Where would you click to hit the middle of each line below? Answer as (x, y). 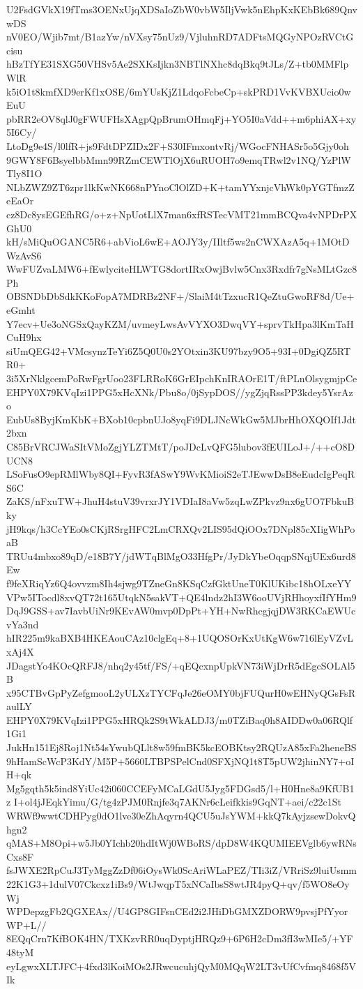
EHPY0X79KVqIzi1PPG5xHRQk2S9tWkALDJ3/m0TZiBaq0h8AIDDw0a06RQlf (180, 719)
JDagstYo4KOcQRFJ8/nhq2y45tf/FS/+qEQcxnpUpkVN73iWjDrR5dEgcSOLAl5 (181, 665)
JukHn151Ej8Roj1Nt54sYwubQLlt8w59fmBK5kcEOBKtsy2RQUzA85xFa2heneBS (181, 747)
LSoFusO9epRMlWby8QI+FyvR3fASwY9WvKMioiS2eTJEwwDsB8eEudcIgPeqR (180, 474)
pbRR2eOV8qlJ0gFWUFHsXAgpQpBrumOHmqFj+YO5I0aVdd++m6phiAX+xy (181, 118)
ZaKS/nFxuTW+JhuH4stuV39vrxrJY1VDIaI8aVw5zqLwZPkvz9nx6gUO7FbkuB (180, 501)
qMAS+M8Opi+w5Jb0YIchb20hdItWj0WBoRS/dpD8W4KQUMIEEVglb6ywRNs (181, 843)
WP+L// (26, 924)
